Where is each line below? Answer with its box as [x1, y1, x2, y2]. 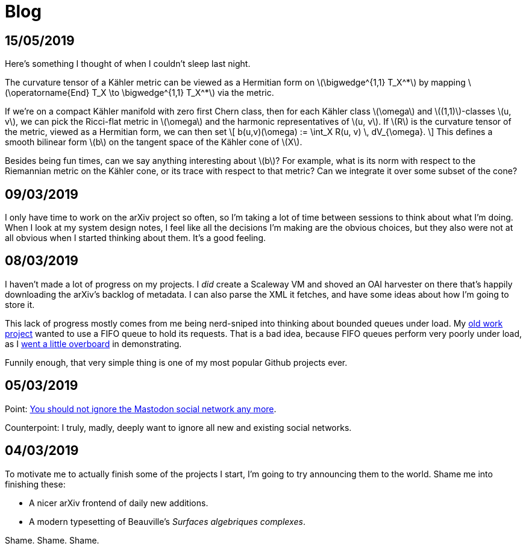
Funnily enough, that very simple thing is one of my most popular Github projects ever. [5, 357, 348, 368]
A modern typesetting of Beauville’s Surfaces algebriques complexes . [29, 516, 305, 527]
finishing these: [5, 478, 66, 489]
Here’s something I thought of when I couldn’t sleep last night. [5, 58, 251, 69]
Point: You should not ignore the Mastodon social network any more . [5, 403, 277, 414]
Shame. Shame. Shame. [5, 535, 99, 545]
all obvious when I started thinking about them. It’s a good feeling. [5, 233, 266, 243]
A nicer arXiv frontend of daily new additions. [29, 497, 208, 508]
